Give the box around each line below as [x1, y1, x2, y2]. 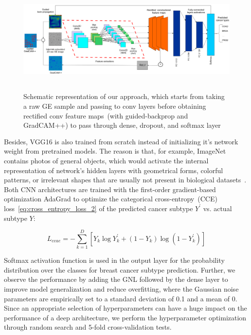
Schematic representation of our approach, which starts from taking [23, 91, 225, 101]
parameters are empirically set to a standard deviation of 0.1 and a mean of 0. [4, 293, 237, 303]
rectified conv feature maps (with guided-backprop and [23, 110, 188, 120]
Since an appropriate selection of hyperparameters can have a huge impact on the [4, 303, 247, 313]
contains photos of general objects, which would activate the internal [4, 156, 209, 166]
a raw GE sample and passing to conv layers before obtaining [23, 101, 206, 111]
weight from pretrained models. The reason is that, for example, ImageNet [4, 146, 226, 156]
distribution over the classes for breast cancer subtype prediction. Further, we [4, 264, 235, 275]
